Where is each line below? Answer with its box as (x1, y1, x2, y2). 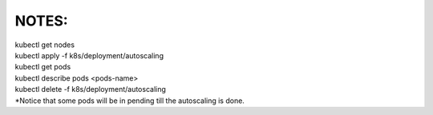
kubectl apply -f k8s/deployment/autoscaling (14, 50, 164, 60)
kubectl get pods (14, 62, 71, 72)
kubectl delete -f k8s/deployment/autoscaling (14, 85, 166, 94)
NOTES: (14, 12, 68, 30)
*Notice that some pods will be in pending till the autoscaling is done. (14, 96, 245, 105)
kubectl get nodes (14, 40, 75, 50)
